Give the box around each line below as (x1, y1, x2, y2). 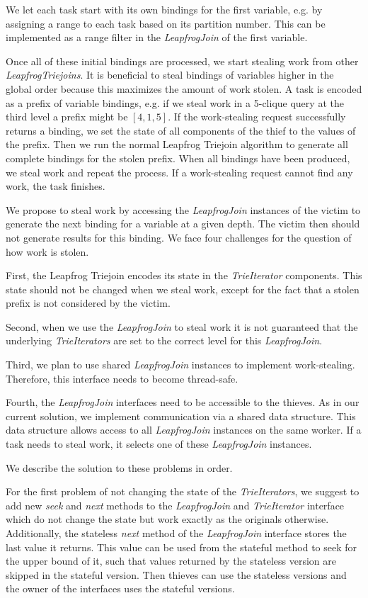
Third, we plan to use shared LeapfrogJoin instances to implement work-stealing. (6, 357, 355, 372)
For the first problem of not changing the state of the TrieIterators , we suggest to (6, 484, 360, 499)
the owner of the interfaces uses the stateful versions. (6, 581, 235, 596)
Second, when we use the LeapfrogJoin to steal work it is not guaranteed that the (6, 319, 358, 334)
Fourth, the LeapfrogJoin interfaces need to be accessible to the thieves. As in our (6, 395, 360, 410)
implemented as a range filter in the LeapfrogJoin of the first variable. (6, 30, 308, 45)
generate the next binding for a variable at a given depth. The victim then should (6, 216, 360, 231)
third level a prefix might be (6, 109, 128, 124)
